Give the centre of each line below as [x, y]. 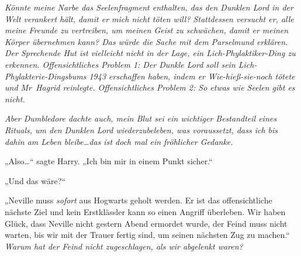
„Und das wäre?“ [35, 180]
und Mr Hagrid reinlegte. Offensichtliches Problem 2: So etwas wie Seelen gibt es [150, 87]
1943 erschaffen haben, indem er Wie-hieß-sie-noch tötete [192, 76]
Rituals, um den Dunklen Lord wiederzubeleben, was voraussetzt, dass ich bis [141, 129]
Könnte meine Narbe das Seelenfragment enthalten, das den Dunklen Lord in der [149, 7]
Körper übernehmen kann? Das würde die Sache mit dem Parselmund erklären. [146, 41]
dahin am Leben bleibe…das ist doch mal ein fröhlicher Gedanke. [119, 141]
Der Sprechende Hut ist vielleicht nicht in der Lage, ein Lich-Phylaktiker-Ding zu [150, 53]
